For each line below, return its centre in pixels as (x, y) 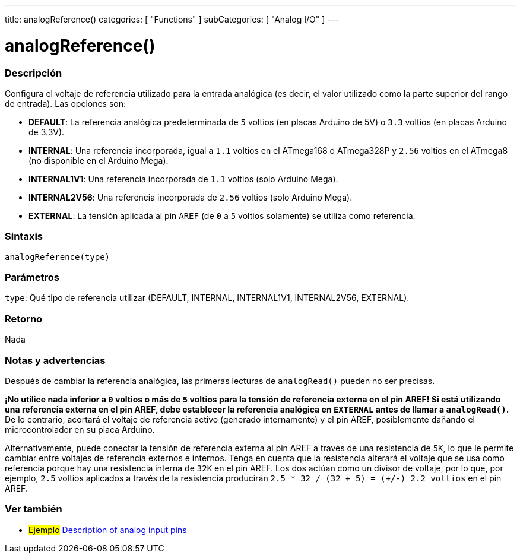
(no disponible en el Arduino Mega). (99, 160)
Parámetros (32, 277)
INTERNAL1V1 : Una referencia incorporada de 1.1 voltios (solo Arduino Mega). (183, 179)
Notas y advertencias (55, 360)
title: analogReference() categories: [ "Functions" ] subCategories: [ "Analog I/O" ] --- (172, 19)
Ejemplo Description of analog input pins (108, 530)
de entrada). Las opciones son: (66, 103)
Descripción (34, 73)
